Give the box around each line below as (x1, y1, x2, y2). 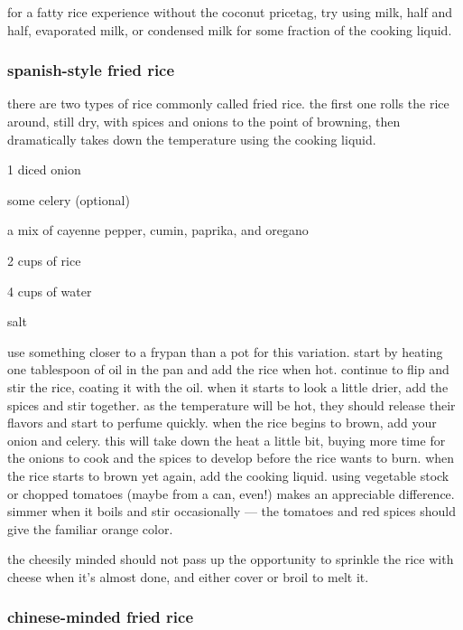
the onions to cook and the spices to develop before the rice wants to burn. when (7, 448, 455, 467)
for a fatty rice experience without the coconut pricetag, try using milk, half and (7, 3, 453, 21)
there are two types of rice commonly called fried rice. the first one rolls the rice (7, 94, 449, 113)
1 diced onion (7, 160, 81, 179)
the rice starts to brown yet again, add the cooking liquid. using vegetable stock (7, 465, 449, 484)
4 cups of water (7, 281, 92, 300)
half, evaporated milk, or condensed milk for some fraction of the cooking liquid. (7, 20, 452, 39)
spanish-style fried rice (7, 59, 175, 81)
